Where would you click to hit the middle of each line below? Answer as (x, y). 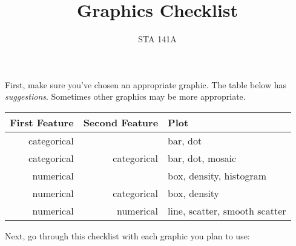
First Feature (42, 122)
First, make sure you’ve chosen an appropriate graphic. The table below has (146, 84)
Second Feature (121, 122)
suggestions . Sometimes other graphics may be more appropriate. (125, 96)
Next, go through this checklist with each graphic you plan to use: (127, 235)
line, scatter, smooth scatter (227, 210)
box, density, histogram (217, 175)
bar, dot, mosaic (202, 158)
